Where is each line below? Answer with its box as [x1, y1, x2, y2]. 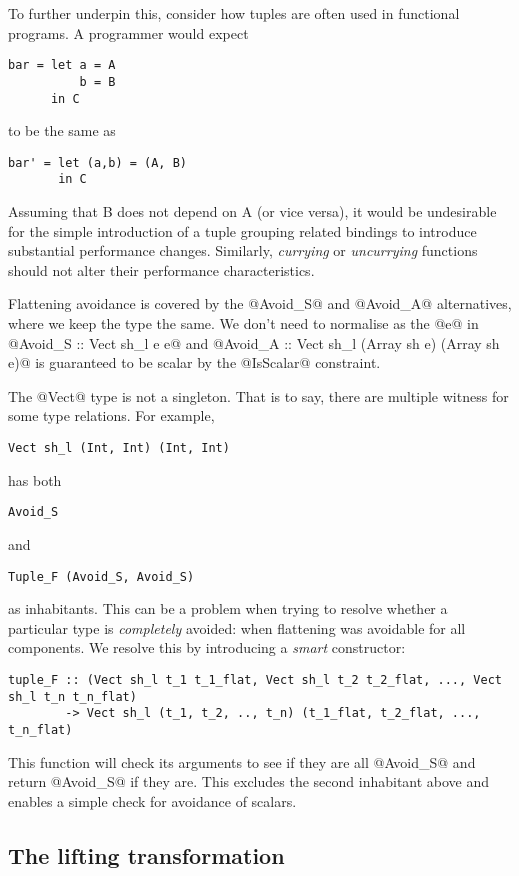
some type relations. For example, [8, 405, 215, 426]
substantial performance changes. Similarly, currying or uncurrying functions [8, 240, 478, 261]
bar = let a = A [8, 58, 116, 73]
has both [8, 469, 62, 490]
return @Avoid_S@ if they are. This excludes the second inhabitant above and [8, 771, 490, 792]
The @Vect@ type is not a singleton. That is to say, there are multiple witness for [8, 385, 509, 406]
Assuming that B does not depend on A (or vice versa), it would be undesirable [8, 201, 497, 222]
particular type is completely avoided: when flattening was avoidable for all [8, 617, 466, 638]
